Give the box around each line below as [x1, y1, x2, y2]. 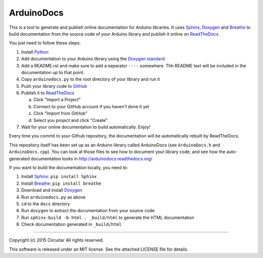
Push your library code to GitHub [21, 83, 87, 89]
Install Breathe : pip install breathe [21, 180, 102, 186]
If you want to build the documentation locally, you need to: [9, 164, 129, 170]
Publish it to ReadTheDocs [21, 90, 75, 96]
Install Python [21, 49, 49, 55]
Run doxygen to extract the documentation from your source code [21, 208, 155, 214]
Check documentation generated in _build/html [21, 221, 122, 227]
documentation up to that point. [21, 69, 85, 75]
